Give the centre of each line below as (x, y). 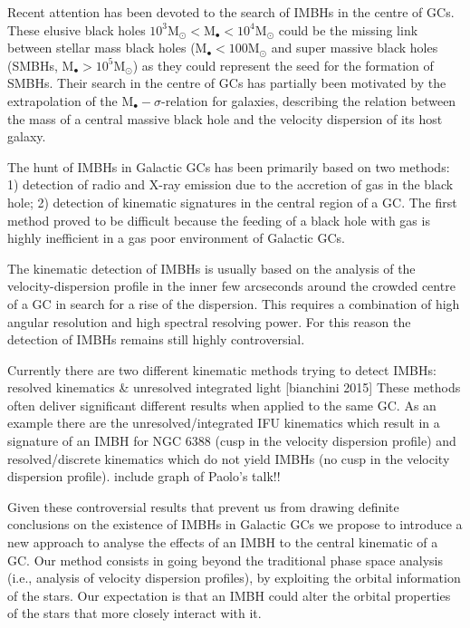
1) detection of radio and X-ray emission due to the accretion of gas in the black (230, 184)
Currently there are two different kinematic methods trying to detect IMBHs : (222, 369)
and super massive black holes (355, 48)
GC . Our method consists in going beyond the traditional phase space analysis (225, 560)
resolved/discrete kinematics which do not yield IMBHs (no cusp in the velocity (229, 458)
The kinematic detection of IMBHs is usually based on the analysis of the (211, 268)
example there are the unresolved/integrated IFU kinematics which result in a (224, 423)
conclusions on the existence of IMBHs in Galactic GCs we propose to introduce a (235, 524)
